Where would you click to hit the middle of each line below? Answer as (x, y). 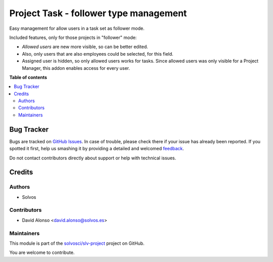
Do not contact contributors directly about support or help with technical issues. (93, 158)
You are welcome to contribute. (42, 252)
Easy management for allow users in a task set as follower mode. (77, 28)
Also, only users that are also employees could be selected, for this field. (98, 54)
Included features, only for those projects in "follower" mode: (73, 37)
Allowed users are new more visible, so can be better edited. (85, 47)
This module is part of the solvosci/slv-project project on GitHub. (77, 243)
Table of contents (28, 77)
